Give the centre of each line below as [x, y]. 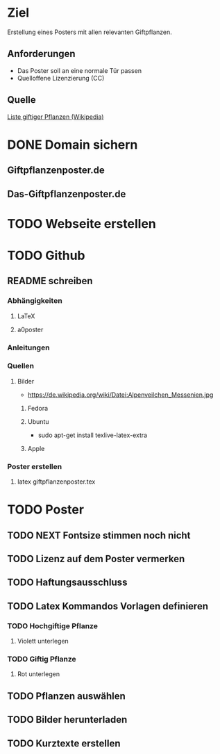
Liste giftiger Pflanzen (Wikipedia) [56, 117]
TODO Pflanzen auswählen [67, 696]
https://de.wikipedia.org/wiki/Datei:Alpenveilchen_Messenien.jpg [120, 395]
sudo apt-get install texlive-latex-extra [93, 435]
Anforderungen [41, 54]
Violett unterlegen [43, 641]
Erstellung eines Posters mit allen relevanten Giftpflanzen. [90, 32]
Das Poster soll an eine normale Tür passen [79, 70]
